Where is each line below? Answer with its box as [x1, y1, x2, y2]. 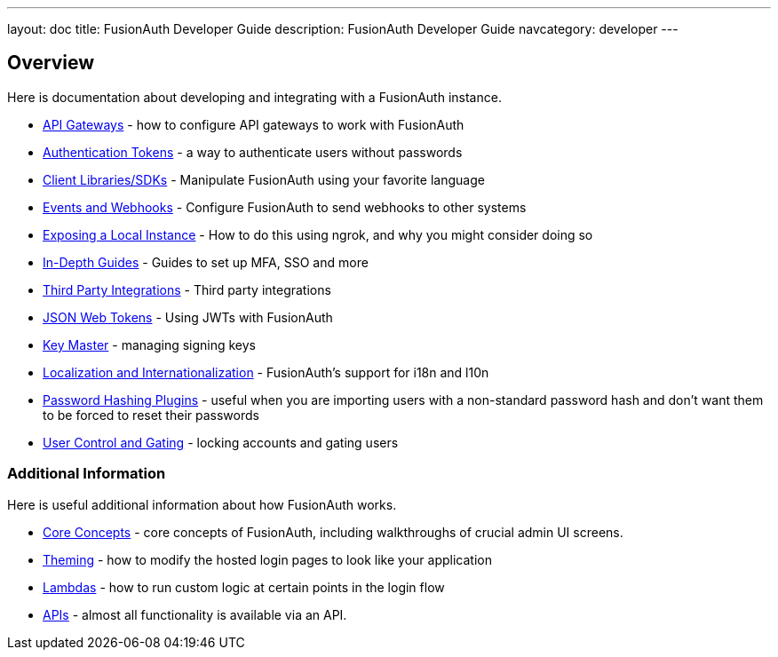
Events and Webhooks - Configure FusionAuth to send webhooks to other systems [43, 199, 527, 215]
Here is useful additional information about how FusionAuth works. [7, 496, 397, 512]
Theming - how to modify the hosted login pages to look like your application [43, 551, 492, 567]
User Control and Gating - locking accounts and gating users [43, 434, 399, 450]
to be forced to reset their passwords [43, 407, 259, 423]
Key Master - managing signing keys [43, 336, 257, 352]
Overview [7, 51, 95, 75]
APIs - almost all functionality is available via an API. [43, 606, 347, 622]
